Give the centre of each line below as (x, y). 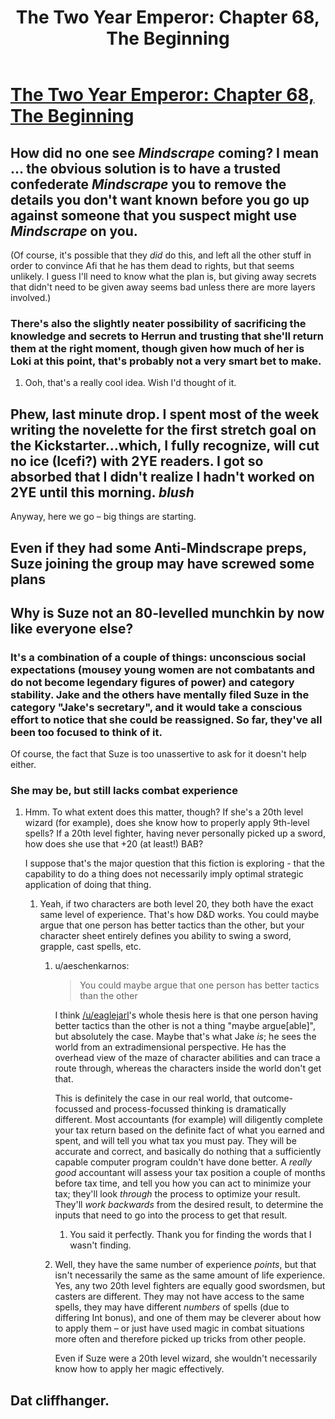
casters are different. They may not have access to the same (179, 1297)
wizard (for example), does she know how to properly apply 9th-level (167, 823)
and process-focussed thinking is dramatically (191, 1109)
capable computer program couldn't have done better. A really (183, 1162)
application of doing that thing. (88, 885)
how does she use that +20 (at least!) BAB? (114, 844)
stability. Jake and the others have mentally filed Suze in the (160, 694)
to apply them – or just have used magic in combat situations (179, 1328)
